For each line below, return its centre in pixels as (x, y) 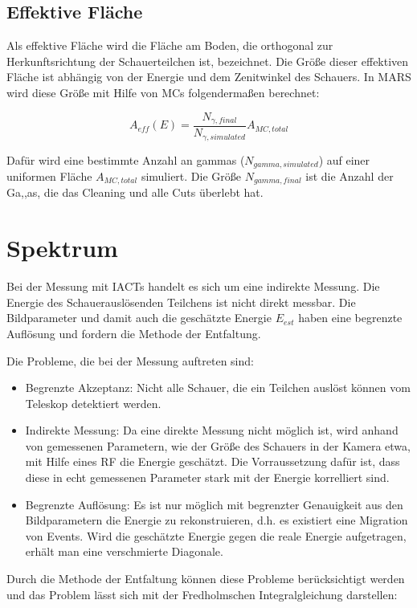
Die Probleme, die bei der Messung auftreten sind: (130, 360)
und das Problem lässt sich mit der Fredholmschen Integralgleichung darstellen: (202, 594)
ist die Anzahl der (350, 175)
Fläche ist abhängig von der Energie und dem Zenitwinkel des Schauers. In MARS (209, 77)
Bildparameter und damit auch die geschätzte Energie (139, 318)
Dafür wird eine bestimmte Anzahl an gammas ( (126, 159)
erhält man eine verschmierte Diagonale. (124, 551)
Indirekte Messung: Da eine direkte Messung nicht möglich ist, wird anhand (212, 430)
